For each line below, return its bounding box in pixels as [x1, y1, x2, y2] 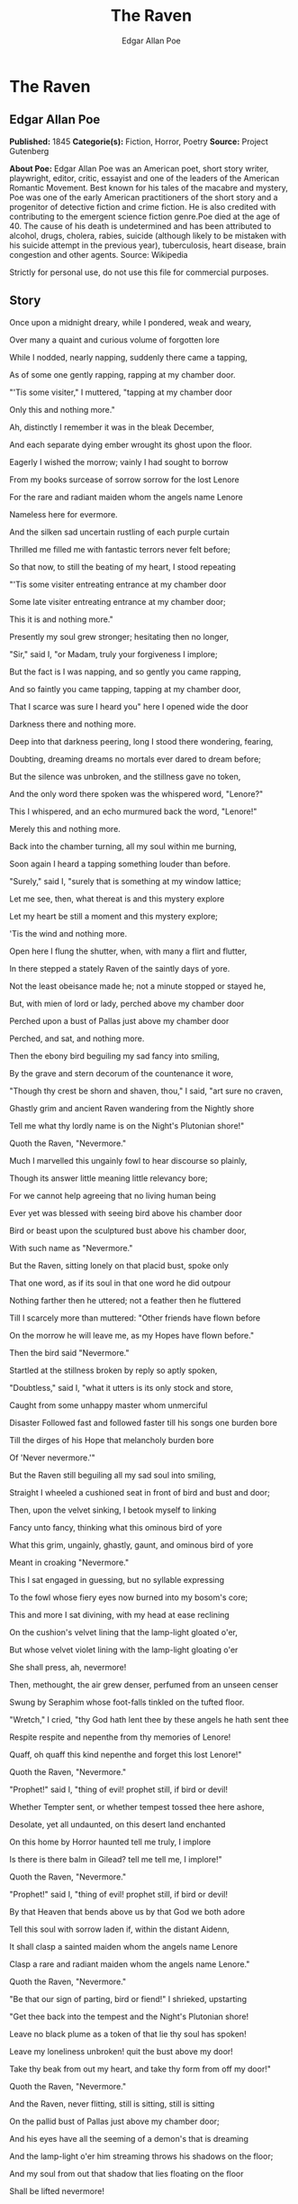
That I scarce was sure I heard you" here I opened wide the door [9, 700, 249, 712]
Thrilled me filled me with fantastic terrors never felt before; [9, 544, 231, 554]
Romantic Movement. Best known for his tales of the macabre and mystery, [9, 182, 288, 193]
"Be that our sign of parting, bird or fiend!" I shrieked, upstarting [9, 1993, 248, 2004]
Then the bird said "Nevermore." [9, 1347, 130, 1358]
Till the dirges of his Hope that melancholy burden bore [9, 1434, 214, 1445]
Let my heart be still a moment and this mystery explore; [9, 910, 219, 921]
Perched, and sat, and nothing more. [9, 1033, 145, 1044]
